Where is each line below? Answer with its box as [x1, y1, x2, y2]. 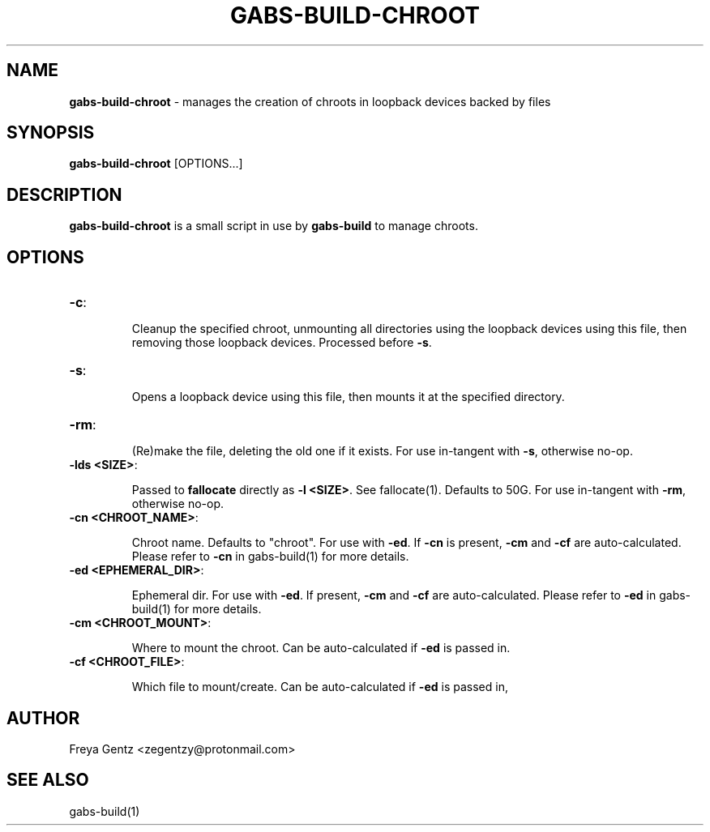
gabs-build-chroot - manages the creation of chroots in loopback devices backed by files [69, 94, 551, 109]
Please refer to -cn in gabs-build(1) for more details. [131, 549, 409, 564]
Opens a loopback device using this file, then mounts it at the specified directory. [131, 390, 565, 404]
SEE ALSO [6, 770, 89, 791]
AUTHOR [6, 707, 80, 728]
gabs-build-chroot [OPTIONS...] [69, 156, 243, 171]
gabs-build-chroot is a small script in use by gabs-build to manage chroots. [69, 219, 478, 233]
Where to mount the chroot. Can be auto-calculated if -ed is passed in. [131, 641, 511, 655]
